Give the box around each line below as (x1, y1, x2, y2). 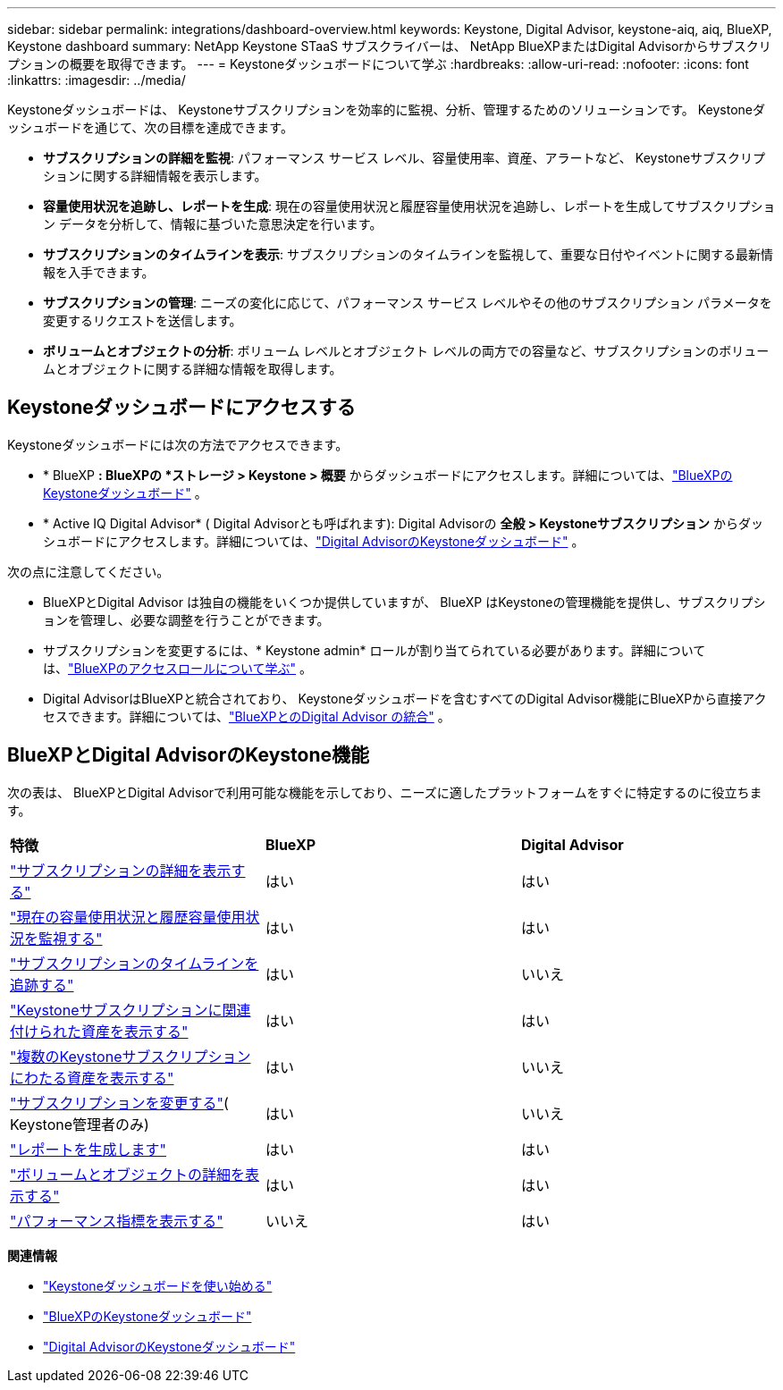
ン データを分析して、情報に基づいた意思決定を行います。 (43, 216, 383, 232)
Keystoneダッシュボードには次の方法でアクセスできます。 (7, 436, 349, 452)
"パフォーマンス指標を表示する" (10, 1211, 223, 1230)
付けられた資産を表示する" (10, 1022, 189, 1040)
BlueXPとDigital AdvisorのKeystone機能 (7, 744, 370, 767)
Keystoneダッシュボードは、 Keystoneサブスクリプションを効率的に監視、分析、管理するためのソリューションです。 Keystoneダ (7, 102, 766, 117)
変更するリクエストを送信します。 (43, 313, 242, 328)
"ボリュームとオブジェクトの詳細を (10, 1165, 245, 1184)
